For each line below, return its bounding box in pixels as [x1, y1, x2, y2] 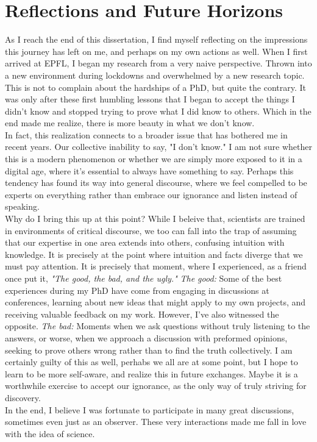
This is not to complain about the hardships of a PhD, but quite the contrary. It [5, 80, 306, 93]
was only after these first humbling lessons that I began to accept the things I [5, 93, 295, 105]
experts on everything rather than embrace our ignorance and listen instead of [5, 188, 297, 201]
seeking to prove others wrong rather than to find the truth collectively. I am [5, 343, 293, 356]
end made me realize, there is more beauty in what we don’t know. [5, 116, 255, 129]
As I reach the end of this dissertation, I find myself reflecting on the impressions [5, 33, 308, 46]
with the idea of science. [5, 427, 95, 440]
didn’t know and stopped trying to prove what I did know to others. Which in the [5, 104, 312, 117]
